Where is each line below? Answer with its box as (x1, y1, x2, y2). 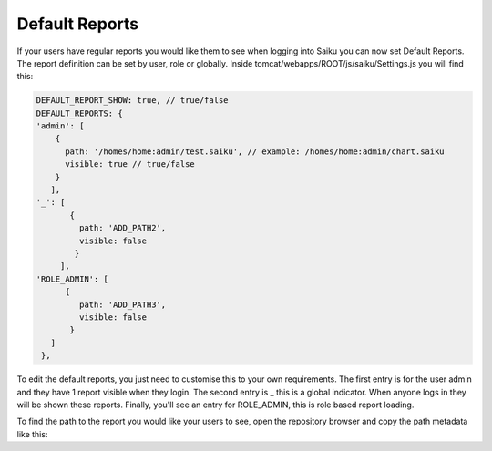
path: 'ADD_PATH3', (78, 299, 167, 310)
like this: (16, 428, 48, 439)
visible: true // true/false (65, 159, 195, 169)
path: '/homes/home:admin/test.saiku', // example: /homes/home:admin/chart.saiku (65, 146, 446, 157)
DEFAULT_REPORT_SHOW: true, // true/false (36, 96, 229, 106)
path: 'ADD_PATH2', (78, 223, 167, 233)
